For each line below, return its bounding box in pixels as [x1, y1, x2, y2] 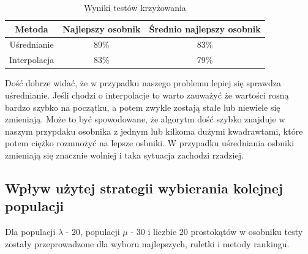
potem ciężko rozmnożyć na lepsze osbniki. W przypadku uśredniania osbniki [5, 136, 295, 149]
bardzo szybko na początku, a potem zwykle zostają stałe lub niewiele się [5, 100, 280, 113]
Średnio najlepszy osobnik [149, 22, 261, 35]
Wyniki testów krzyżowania [83, 1, 186, 13]
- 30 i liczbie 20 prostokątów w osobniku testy [130, 225, 303, 238]
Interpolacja [9, 53, 54, 66]
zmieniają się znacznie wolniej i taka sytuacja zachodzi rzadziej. [5, 148, 244, 161]
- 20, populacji [66, 225, 120, 238]
